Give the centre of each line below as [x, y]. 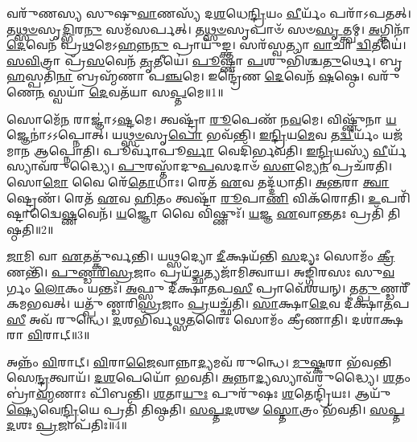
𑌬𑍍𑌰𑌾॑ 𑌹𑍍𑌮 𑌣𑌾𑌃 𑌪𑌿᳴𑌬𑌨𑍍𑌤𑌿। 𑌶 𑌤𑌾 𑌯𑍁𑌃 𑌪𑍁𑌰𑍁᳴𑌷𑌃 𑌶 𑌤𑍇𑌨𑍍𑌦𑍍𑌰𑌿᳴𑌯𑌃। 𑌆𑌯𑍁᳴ [199, 393]
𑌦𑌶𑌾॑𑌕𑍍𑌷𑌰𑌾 [377, 319]
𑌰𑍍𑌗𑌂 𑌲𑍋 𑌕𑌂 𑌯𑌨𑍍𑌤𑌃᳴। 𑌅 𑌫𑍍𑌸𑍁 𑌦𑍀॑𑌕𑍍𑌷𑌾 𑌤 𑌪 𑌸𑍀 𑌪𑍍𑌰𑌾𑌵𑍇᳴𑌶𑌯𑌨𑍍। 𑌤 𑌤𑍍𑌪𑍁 [194, 287]
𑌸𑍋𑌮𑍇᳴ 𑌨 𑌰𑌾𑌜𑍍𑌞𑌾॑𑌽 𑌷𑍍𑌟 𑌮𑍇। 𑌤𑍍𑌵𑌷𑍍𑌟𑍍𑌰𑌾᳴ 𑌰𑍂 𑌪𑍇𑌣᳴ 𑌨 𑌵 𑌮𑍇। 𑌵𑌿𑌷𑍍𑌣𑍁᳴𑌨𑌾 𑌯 [202, 119]
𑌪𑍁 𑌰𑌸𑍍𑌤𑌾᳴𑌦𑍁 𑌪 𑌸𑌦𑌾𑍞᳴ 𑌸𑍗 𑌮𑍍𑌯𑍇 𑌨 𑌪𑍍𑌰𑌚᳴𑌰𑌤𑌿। [255, 166]
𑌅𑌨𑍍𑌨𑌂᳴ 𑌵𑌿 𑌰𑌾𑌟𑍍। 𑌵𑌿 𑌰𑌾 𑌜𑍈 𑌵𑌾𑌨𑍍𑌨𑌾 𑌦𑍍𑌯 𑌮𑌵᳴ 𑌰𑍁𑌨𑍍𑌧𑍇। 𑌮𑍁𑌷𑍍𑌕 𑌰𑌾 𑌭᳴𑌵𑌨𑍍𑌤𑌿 [199, 361]
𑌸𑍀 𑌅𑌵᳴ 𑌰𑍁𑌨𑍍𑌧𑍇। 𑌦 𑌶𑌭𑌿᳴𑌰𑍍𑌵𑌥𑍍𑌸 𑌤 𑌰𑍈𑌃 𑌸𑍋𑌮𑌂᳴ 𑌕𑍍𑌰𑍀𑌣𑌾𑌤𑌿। [178, 319]
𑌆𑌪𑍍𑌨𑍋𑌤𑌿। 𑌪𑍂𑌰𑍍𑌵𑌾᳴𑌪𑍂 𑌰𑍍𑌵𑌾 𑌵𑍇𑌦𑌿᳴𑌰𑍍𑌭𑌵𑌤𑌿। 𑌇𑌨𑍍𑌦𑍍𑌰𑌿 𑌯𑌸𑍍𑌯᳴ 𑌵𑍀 [211, 150]
